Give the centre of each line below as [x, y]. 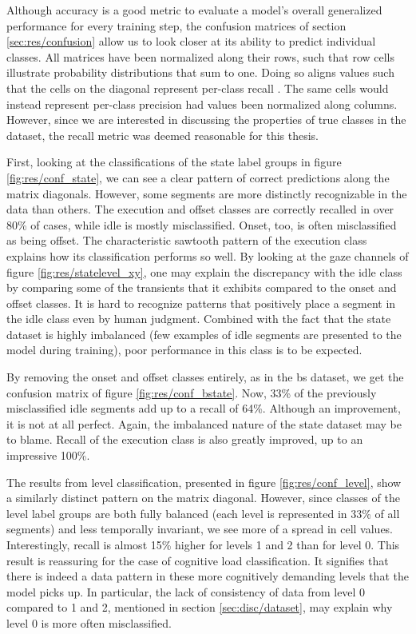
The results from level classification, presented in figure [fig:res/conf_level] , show [204, 482]
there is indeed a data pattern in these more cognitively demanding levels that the [208, 576]
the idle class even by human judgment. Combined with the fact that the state [199, 319]
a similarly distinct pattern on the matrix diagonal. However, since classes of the [203, 498]
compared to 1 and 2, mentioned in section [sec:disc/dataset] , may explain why [200, 607]
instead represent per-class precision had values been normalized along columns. [202, 104]
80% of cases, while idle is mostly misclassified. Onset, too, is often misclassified [202, 224]
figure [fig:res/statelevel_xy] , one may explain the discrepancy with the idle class [204, 271]
